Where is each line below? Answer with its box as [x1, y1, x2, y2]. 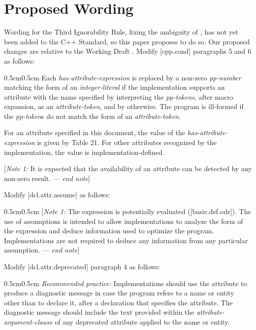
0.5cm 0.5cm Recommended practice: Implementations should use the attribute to [4, 278, 247, 288]
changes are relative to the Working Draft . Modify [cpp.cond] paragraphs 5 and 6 [4, 46, 252, 56]
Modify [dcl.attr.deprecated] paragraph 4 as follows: [4, 261, 160, 271]
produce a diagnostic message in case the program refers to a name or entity [4, 288, 234, 298]
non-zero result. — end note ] [4, 173, 90, 183]
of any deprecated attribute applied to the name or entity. [55, 316, 230, 327]
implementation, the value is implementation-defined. [4, 147, 164, 157]
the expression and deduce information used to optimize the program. [4, 225, 214, 236]
